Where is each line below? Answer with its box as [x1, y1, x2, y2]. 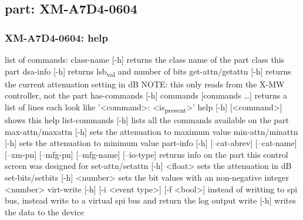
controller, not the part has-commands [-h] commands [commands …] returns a [5, 89, 287, 101]
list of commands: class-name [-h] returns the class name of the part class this [5, 53, 285, 65]
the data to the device [5, 205, 84, 218]
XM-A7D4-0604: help [5, 30, 108, 45]
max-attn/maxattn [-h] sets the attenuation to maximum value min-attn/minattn [5, 125, 298, 137]
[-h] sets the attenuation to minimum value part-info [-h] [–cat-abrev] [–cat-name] [5, 137, 297, 149]
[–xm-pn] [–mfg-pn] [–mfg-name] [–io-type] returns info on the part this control [5, 148, 288, 160]
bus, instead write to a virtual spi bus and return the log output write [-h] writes [5, 194, 296, 207]
